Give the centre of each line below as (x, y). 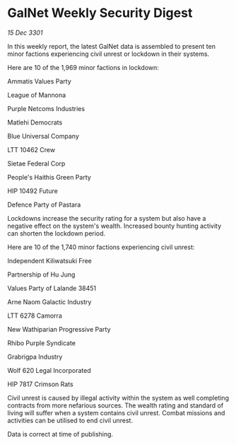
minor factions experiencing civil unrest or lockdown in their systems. (108, 54)
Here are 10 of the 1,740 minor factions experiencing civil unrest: (101, 247)
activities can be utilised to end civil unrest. (70, 420)
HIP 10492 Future (33, 191)
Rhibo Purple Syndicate (42, 343)
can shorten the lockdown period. (57, 233)
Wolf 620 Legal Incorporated (49, 370)
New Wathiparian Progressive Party (59, 329)
